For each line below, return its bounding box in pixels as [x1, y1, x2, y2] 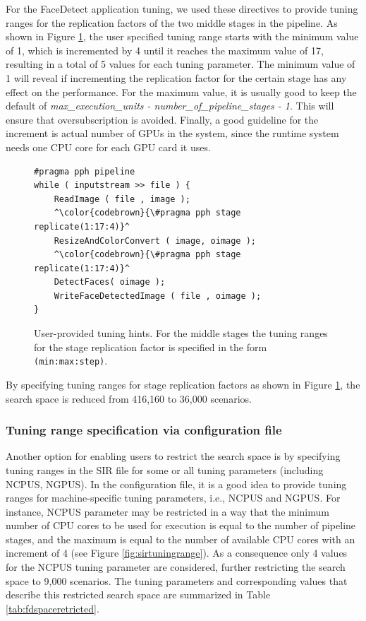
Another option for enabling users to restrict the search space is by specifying [6, 449, 341, 463]
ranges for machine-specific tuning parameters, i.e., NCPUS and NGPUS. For [6, 490, 341, 505]
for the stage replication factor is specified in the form [34, 339, 267, 354]
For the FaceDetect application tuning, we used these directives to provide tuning [6, 1, 358, 16]
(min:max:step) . [34, 353, 108, 368]
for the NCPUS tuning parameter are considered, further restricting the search [6, 560, 346, 574]
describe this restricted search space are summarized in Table [6, 587, 271, 602]
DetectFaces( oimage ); [54, 277, 166, 288]
